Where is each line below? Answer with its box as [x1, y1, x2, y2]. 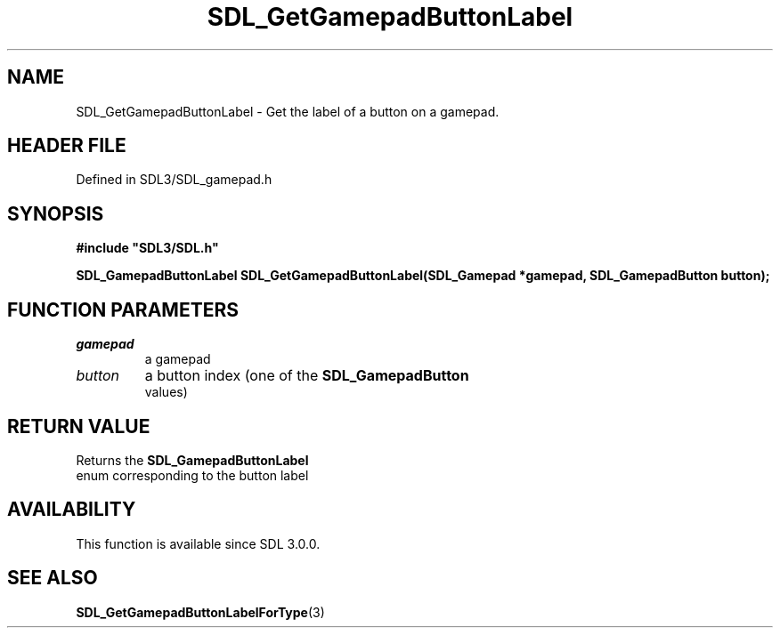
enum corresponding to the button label [76, 467, 309, 483]
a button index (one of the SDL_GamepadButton [144, 366, 469, 385]
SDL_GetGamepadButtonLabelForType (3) [76, 604, 325, 620]
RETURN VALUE [7, 414, 150, 438]
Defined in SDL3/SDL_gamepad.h [76, 172, 272, 188]
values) [144, 384, 188, 400]
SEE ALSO [7, 567, 98, 590]
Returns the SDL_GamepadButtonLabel [76, 452, 309, 468]
